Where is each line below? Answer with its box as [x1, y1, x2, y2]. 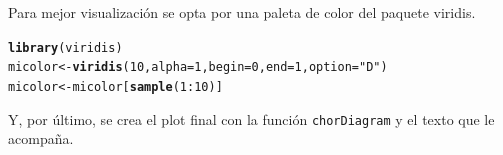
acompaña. [8, 128, 74, 149]
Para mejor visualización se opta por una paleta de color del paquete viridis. [8, 2, 476, 22]
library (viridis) [8, 40, 123, 55]
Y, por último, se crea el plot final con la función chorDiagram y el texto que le [8, 108, 495, 129]
